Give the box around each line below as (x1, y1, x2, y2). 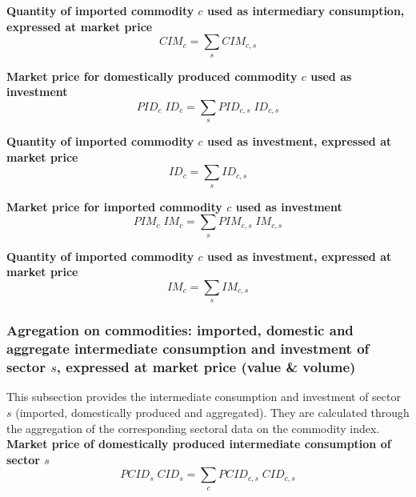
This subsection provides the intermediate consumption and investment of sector (6, 388, 401, 405)
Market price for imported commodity (6, 198, 222, 214)
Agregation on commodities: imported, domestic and (6, 320, 354, 340)
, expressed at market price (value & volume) (56, 357, 356, 377)
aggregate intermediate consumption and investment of (6, 339, 370, 359)
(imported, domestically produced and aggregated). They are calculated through (15, 403, 410, 420)
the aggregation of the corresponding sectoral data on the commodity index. (6, 419, 380, 436)
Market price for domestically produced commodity (6, 67, 298, 84)
